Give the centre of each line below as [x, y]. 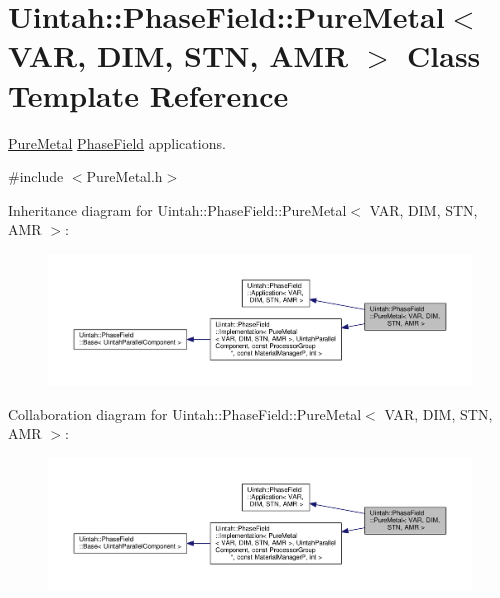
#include [36, 176]
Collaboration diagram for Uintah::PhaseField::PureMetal [185, 413]
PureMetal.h [124, 176]
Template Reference [148, 94]
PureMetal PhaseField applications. [117, 142]
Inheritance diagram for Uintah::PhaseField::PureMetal [177, 209]
